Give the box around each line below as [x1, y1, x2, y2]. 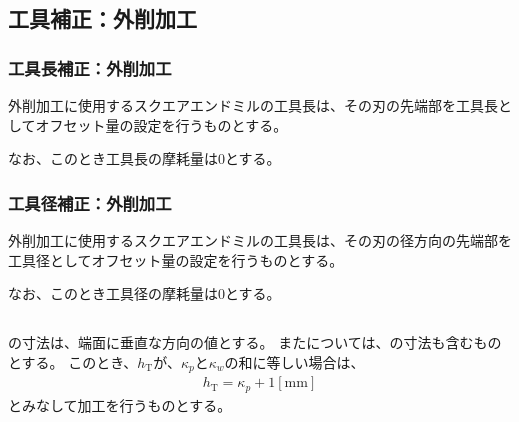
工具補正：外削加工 [8, 3, 197, 34]
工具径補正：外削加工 [8, 190, 172, 215]
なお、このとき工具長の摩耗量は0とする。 [8, 148, 281, 169]
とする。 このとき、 [8, 351, 138, 372]
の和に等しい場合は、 [224, 351, 365, 372]
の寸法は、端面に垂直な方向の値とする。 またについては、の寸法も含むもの [8, 332, 502, 353]
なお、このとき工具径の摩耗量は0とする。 [8, 283, 281, 304]
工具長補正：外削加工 [8, 55, 172, 80]
